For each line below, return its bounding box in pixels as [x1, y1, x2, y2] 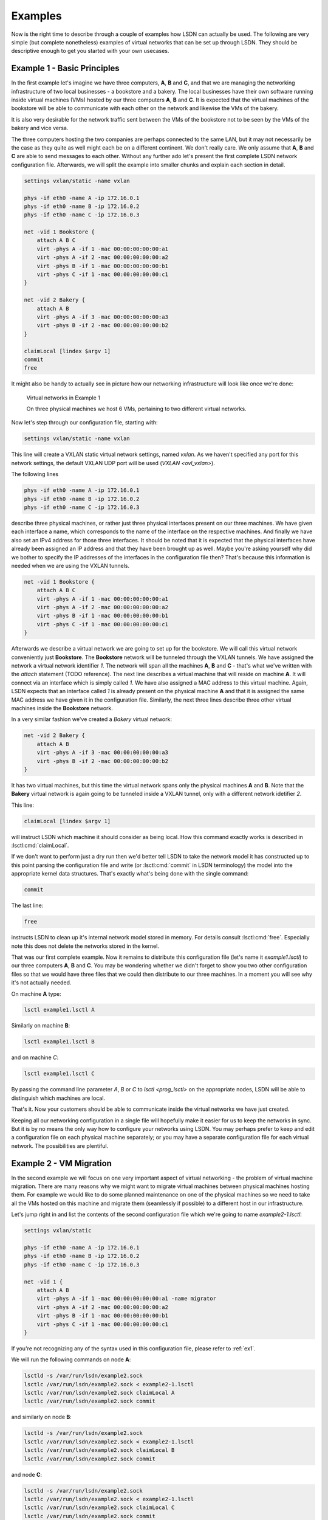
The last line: [11, 902, 44, 909]
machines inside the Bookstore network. [11, 704, 114, 711]
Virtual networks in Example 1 [26, 394, 100, 401]
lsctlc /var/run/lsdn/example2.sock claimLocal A [24, 1389, 175, 1397]
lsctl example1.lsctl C [24, 1070, 95, 1077]
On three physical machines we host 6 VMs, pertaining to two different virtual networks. [26, 405, 247, 413]
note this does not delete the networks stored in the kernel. [11, 942, 159, 950]
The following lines [11, 471, 59, 478]
